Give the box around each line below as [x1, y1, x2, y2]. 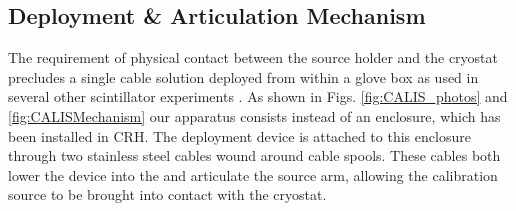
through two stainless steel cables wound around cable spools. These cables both [8, 145, 501, 166]
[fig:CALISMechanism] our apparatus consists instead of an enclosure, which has [8, 105, 501, 126]
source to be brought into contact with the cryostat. [8, 184, 327, 205]
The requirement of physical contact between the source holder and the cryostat [8, 47, 498, 68]
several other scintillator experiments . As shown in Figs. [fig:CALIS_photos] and [8, 86, 508, 107]
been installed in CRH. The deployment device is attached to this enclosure [8, 125, 471, 146]
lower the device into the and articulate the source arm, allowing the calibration [8, 164, 498, 185]
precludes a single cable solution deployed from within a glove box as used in [8, 66, 479, 87]
